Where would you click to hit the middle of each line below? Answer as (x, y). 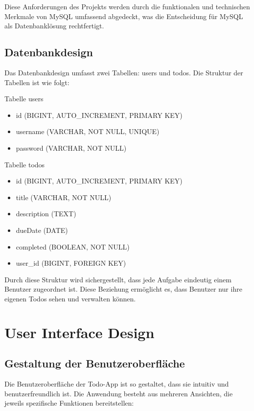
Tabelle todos (25, 164)
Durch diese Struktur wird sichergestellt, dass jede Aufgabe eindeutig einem (118, 279)
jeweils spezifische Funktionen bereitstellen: (69, 403)
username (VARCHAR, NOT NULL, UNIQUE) (88, 131)
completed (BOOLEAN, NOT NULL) (73, 246)
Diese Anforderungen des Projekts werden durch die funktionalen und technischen (127, 6)
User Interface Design (80, 332)
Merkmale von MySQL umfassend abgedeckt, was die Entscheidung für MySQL (124, 16)
